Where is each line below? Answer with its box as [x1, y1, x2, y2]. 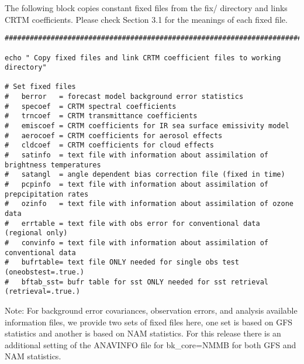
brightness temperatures [5, 160, 101, 169]
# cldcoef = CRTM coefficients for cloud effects [5, 141, 214, 150]
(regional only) [5, 229, 68, 238]
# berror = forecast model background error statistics [5, 92, 244, 101]
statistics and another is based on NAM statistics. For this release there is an [5, 327, 281, 339]
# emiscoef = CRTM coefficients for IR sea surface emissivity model [5, 122, 289, 131]
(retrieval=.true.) [5, 287, 80, 296]
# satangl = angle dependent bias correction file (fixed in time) [5, 170, 285, 179]
